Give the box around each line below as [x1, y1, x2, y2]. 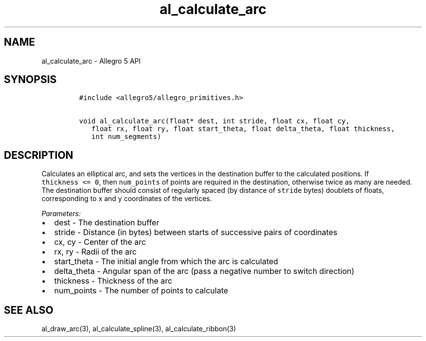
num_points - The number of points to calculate [54, 286, 229, 296]
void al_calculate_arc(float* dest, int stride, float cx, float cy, [79, 117, 350, 125]
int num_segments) [91, 133, 161, 141]
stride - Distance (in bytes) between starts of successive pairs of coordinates [54, 227, 337, 238]
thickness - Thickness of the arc [54, 276, 173, 286]
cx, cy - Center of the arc [54, 237, 146, 247]
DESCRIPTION [4, 149, 73, 161]
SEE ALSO [4, 304, 53, 316]
